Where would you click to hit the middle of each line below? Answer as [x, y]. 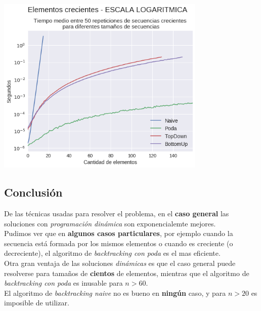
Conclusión [33, 192]
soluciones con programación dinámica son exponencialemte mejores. [110, 223]
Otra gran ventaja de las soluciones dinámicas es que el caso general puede [120, 263]
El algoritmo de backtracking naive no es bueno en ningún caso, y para [115, 293]
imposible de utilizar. [37, 303]
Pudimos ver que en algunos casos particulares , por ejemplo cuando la [119, 233]
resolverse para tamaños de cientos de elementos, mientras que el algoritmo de [127, 273]
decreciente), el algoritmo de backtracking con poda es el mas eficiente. [112, 253]
